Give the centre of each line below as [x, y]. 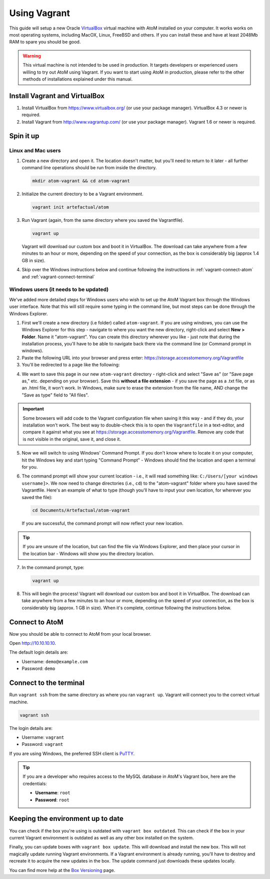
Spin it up [24, 136]
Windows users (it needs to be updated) [59, 289]
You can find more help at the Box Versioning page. [62, 870]
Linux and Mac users [35, 151]
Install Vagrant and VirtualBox [57, 96]
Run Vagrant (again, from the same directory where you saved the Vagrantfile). [103, 220]
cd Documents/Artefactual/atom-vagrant [81, 510]
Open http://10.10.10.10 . [32, 643]
